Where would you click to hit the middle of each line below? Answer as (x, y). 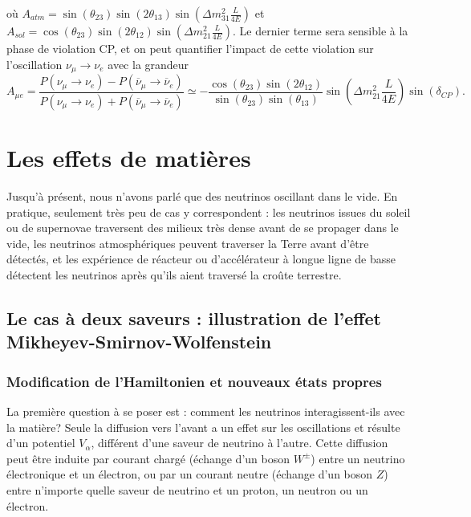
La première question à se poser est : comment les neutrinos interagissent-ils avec (206, 411)
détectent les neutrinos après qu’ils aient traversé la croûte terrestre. (174, 275)
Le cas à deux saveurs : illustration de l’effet (194, 318)
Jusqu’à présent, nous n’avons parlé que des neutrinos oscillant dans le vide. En (202, 196)
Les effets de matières (129, 158)
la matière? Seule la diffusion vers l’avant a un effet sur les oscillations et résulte (203, 427)
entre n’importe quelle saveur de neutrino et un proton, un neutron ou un (187, 489)
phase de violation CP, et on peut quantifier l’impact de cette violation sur (190, 48)
